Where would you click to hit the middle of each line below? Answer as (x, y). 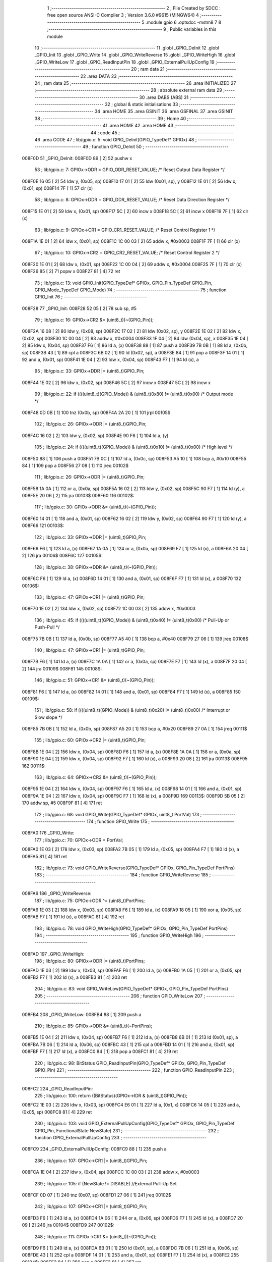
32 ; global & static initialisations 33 (141, 104)
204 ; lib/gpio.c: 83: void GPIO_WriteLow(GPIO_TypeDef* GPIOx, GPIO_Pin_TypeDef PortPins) (131, 989)
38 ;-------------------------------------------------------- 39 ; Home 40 (110, 118)
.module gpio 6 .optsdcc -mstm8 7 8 (183, 22)
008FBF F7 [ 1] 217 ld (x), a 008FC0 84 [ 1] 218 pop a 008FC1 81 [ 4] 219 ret (100, 1051)
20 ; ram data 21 (148, 69)
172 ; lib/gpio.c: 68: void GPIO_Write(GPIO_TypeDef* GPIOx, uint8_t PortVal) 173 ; (118, 814)
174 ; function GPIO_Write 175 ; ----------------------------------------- (160, 821)
